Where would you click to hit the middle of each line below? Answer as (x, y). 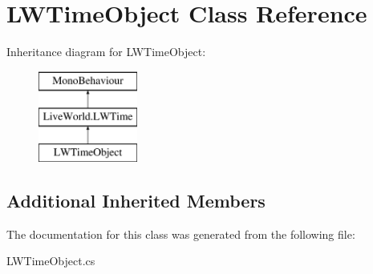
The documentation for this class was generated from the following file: (181, 234)
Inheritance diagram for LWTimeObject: (106, 52)
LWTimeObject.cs (51, 261)
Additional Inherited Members (136, 201)
